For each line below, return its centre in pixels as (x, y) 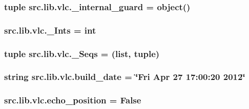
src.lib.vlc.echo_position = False (73, 100)
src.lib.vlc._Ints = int (50, 30)
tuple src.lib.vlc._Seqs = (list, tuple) (82, 53)
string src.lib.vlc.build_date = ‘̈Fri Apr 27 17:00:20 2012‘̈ (125, 77)
